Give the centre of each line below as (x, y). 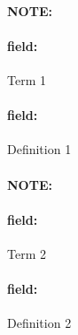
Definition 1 (39, 149)
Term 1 (27, 79)
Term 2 (27, 253)
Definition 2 (39, 323)
